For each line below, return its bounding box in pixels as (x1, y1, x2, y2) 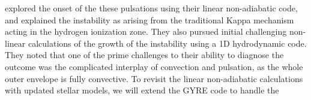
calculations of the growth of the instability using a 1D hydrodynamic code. (28, 37, 307, 49)
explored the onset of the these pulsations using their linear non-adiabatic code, (5, 2, 298, 14)
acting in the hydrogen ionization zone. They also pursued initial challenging (5, 25, 287, 38)
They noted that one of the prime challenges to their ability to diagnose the (5, 49, 284, 61)
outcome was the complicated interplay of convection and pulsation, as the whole (5, 60, 303, 72)
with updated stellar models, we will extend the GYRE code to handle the (5, 84, 279, 96)
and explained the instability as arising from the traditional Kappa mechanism (5, 13, 294, 26)
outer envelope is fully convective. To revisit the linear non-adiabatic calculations (5, 72, 303, 84)
